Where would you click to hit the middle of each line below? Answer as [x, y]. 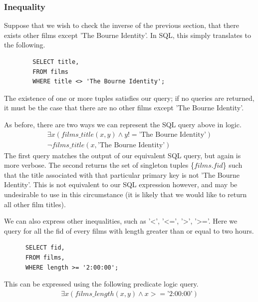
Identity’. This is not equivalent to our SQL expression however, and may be [121, 184]
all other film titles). [35, 204]
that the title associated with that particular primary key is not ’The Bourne [122, 174]
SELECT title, [56, 62]
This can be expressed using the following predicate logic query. [101, 284]
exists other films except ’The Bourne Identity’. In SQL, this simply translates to [128, 35]
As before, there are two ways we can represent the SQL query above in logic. [123, 124]
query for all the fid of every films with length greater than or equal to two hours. [129, 230]
